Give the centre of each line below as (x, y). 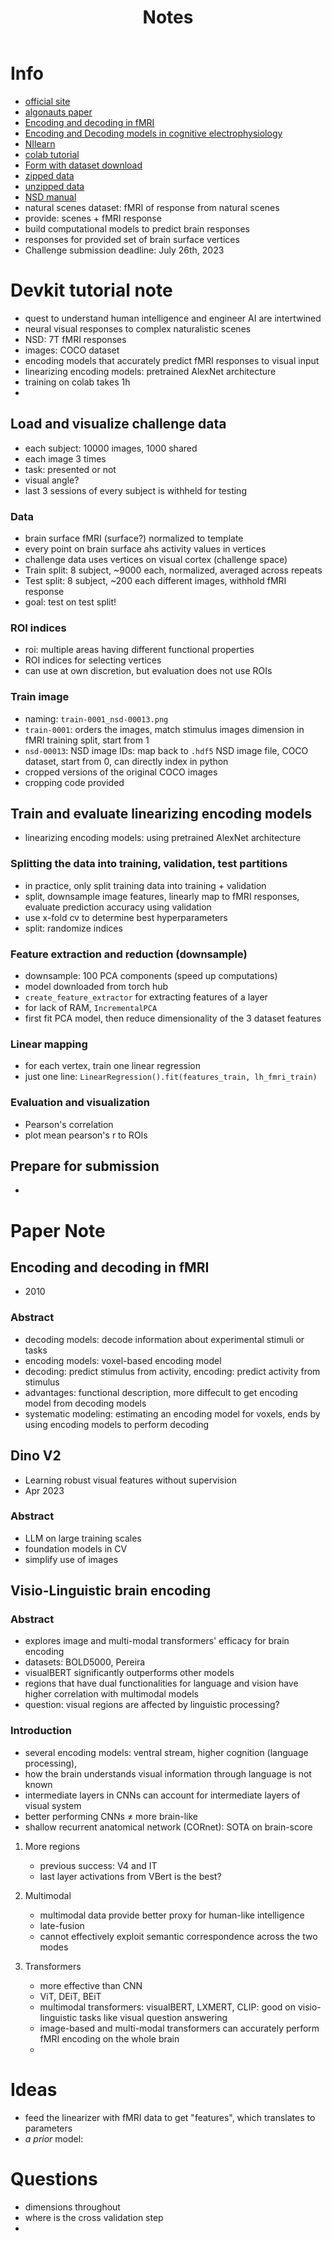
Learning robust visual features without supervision (130, 1480)
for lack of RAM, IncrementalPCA (91, 1007)
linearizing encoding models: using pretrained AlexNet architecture (163, 838)
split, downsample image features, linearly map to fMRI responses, (162, 896)
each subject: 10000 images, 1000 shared (111, 448)
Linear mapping (49, 1044)
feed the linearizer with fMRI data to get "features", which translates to (170, 2117)
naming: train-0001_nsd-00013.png (96, 718)
